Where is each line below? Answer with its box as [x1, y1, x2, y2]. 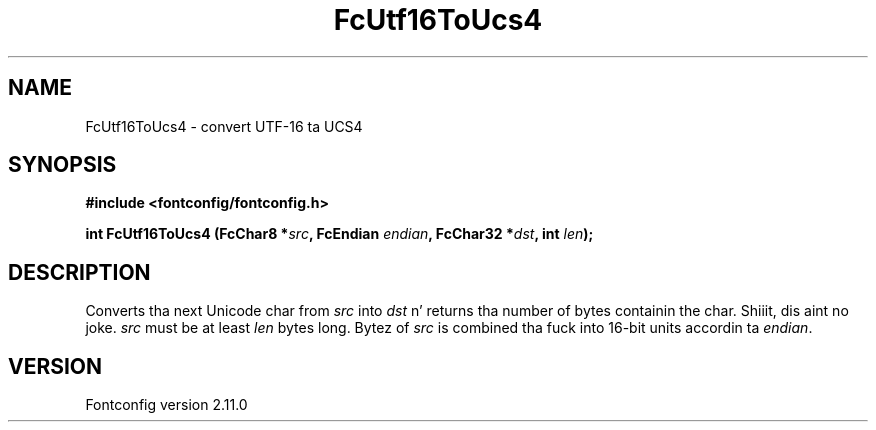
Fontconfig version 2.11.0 [85, 396, 248, 414]
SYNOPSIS [8, 152, 117, 178]
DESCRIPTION [8, 259, 151, 285]
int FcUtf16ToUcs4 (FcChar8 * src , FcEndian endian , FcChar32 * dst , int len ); [85, 225, 594, 243]
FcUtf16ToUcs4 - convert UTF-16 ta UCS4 [85, 117, 363, 135]
